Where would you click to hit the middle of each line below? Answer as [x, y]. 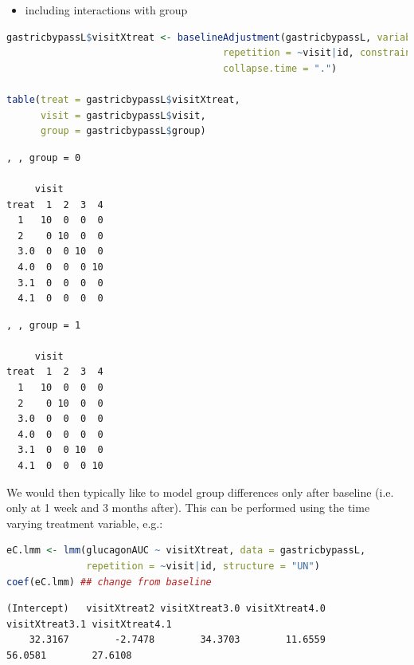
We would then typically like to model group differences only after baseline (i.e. [200, 492]
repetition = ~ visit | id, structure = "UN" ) [203, 566]
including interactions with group [106, 10]
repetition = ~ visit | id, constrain [317, 53]
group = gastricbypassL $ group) [123, 131]
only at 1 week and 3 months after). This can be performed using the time [188, 508]
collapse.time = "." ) [280, 68]
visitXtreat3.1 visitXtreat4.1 [89, 624]
